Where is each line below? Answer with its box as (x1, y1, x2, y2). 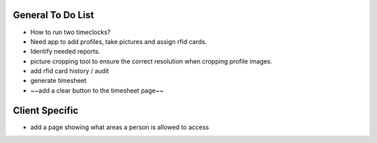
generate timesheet (30, 77, 87, 85)
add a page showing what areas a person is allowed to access (30, 123, 209, 131)
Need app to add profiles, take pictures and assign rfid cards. (30, 37, 207, 45)
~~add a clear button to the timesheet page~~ (30, 86, 164, 94)
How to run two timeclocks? (30, 28, 111, 36)
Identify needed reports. (30, 47, 101, 56)
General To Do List (13, 9, 94, 21)
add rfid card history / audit (30, 67, 110, 75)
